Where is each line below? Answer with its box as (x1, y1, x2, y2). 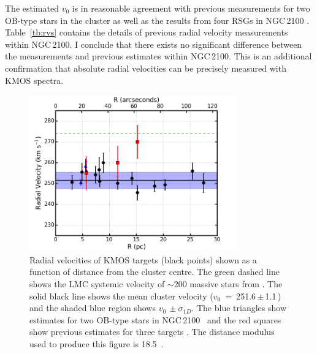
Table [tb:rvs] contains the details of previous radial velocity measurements (5, 26, 288, 39)
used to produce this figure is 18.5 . (29, 337, 164, 350)
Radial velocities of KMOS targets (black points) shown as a (29, 253, 257, 266)
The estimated (5, 2, 59, 14)
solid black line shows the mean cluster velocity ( (29, 289, 213, 302)
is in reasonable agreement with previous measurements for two (72, 2, 310, 14)
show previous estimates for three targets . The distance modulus (29, 325, 275, 338)
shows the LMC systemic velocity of (29, 277, 165, 290)
